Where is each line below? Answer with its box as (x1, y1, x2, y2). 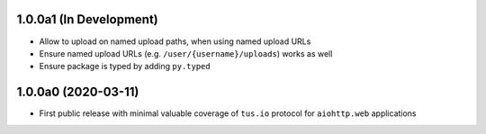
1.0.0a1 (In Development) (16, 12, 158, 27)
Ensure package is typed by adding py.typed (39, 61, 211, 72)
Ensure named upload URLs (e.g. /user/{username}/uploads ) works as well (39, 48, 333, 58)
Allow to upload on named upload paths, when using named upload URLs (39, 36, 311, 47)
